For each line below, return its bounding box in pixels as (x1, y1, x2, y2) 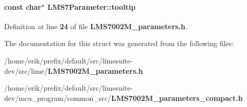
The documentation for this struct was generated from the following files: (4, 38, 234, 49)
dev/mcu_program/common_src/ (4, 92, 112, 103)
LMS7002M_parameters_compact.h (111, 92, 243, 103)
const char (4, 1, 42, 12)
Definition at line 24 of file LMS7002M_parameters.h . (4, 20, 188, 31)
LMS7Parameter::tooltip (47, 1, 136, 12)
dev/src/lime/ (4, 65, 48, 76)
